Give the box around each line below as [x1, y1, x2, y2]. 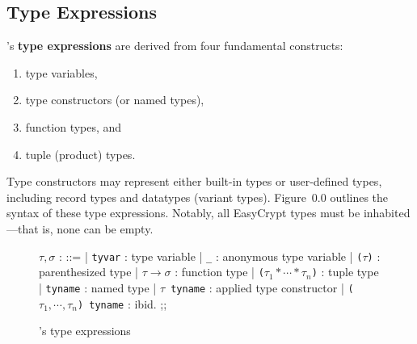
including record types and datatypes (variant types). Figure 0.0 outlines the [6, 188, 389, 205]
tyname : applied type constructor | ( [171, 279, 354, 296]
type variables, [25, 64, 98, 81]
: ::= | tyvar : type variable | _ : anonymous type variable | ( [59, 247, 363, 264]
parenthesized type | [39, 263, 139, 280]
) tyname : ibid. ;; [77, 295, 167, 312]
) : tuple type [311, 263, 379, 280]
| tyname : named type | [39, 279, 157, 296]
